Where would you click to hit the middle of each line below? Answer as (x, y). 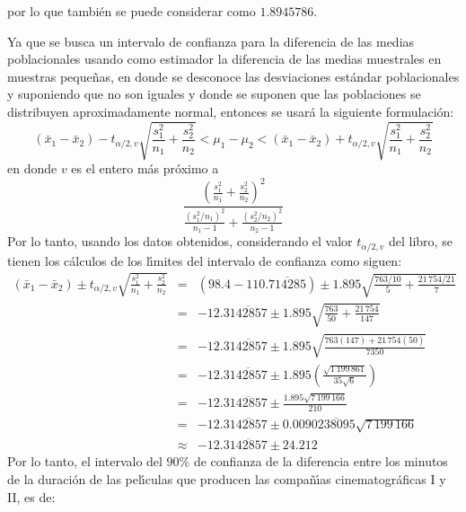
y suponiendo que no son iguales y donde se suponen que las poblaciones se (214, 94)
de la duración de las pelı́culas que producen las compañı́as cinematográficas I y (227, 478)
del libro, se (420, 241)
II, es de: (31, 496)
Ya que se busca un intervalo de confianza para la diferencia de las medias (211, 41)
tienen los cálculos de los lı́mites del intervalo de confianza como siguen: (205, 260)
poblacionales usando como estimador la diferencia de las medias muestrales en (224, 59)
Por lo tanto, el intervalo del (85, 461)
